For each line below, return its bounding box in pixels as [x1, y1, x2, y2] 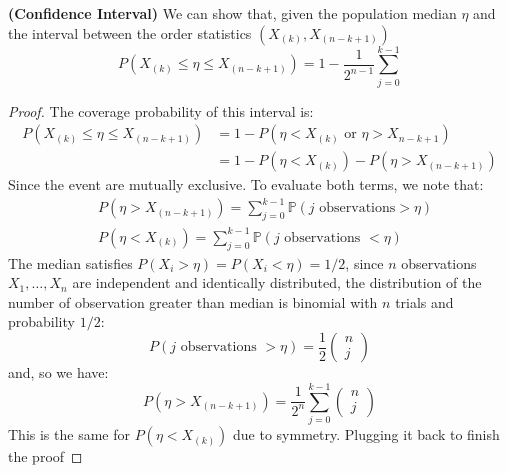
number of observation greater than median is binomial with [8, 291, 378, 312]
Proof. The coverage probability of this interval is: [8, 100, 314, 121]
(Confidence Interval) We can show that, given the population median [8, 3, 457, 23]
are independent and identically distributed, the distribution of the [72, 272, 482, 293]
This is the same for [8, 424, 130, 445]
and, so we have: [8, 362, 109, 383]
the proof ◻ [8, 446, 83, 467]
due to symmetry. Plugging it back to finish [233, 424, 500, 445]
